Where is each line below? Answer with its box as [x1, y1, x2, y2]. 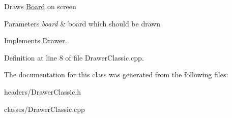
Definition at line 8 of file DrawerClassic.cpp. [4, 52, 144, 63]
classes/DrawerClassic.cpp [4, 103, 85, 114]
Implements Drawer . [4, 35, 67, 46]
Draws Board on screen [4, 1, 76, 11]
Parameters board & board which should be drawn [4, 18, 161, 28]
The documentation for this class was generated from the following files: [4, 69, 228, 80]
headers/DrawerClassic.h [4, 86, 81, 97]
